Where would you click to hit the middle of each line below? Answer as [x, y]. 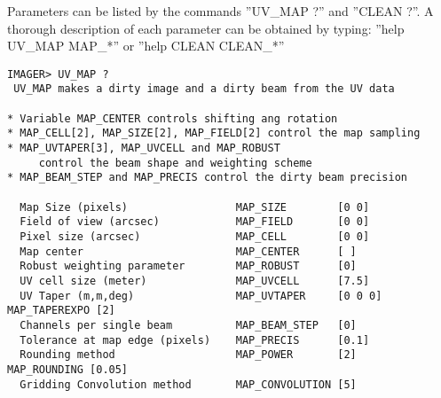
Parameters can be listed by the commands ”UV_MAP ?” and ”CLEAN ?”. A [220, 11]
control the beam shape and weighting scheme [175, 163]
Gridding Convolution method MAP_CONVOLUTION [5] [188, 384]
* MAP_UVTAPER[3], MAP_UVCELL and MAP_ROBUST [144, 148]
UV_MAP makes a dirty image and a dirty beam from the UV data [204, 89]
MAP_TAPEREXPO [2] [61, 311]
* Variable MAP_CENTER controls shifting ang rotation [173, 118]
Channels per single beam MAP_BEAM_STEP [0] [188, 325]
